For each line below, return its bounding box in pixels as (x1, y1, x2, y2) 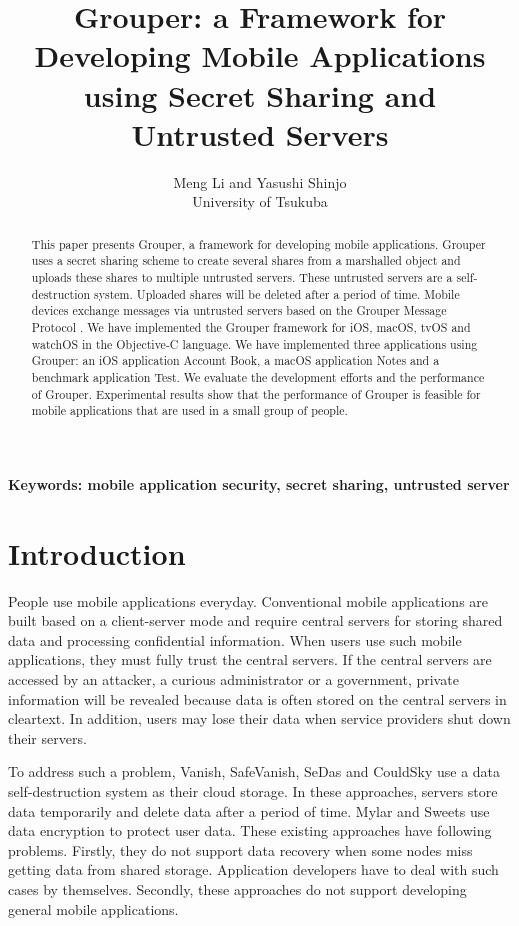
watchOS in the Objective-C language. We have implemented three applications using (31, 335, 478, 352)
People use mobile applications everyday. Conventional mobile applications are (8, 590, 489, 611)
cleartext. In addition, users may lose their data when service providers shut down (8, 708, 511, 729)
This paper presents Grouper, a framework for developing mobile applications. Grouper (31, 235, 486, 252)
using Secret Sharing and (83, 74, 437, 115)
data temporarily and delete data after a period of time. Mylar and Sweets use (8, 800, 490, 821)
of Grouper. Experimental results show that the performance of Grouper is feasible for (31, 385, 481, 402)
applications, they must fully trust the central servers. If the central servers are (8, 649, 492, 670)
